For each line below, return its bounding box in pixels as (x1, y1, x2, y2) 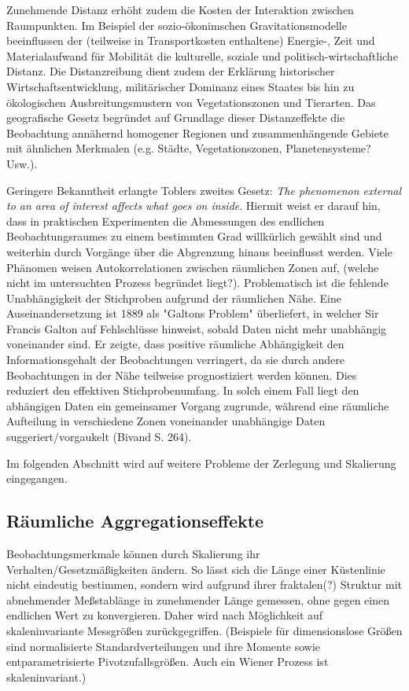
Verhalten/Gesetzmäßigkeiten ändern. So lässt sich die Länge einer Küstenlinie (6, 561, 385, 577)
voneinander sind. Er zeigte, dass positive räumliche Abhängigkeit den (6, 336, 345, 352)
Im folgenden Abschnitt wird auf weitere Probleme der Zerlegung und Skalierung (6, 454, 396, 471)
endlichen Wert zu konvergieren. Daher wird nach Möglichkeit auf (6, 607, 323, 623)
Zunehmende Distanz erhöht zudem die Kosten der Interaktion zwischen (6, 2, 354, 17)
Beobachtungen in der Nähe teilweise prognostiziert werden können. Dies (6, 366, 357, 383)
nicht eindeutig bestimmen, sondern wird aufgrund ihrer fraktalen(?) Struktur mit (6, 576, 403, 593)
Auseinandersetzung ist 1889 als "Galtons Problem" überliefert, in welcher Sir (6, 305, 379, 322)
